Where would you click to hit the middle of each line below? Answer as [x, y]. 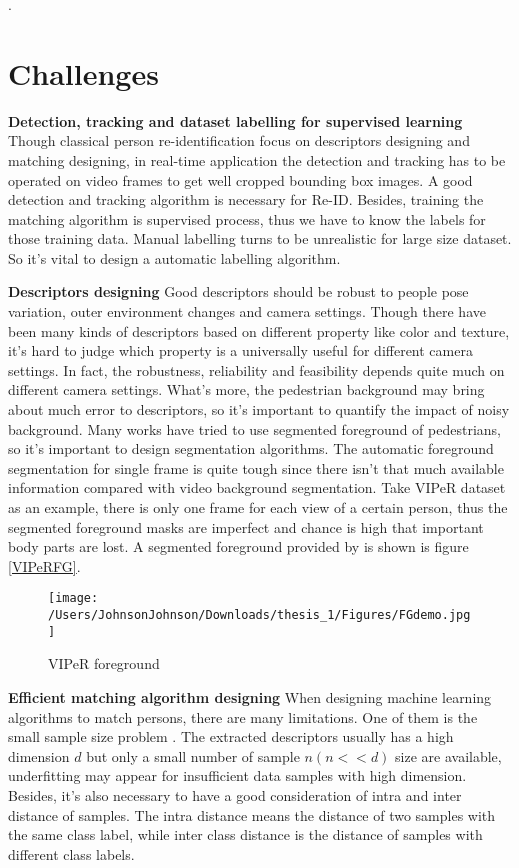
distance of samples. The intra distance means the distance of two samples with [252, 814]
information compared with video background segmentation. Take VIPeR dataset [257, 487]
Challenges [83, 72]
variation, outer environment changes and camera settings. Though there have [247, 311]
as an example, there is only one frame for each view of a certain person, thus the [258, 507]
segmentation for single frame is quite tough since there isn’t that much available [256, 467]
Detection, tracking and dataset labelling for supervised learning [235, 120]
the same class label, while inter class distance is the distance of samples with [245, 834]
